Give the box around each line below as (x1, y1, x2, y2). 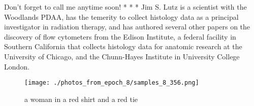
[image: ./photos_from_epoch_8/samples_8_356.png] (24, 79, 199, 87)
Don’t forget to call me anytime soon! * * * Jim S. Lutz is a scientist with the (4, 2, 247, 12)
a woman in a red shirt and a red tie (24, 93, 138, 104)
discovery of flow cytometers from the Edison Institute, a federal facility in (4, 31, 236, 42)
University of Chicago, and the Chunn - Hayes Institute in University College (4, 51, 240, 61)
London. (4, 61, 29, 72)
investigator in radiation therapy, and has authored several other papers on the (4, 21, 250, 32)
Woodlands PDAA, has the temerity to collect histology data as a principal (4, 11, 239, 22)
